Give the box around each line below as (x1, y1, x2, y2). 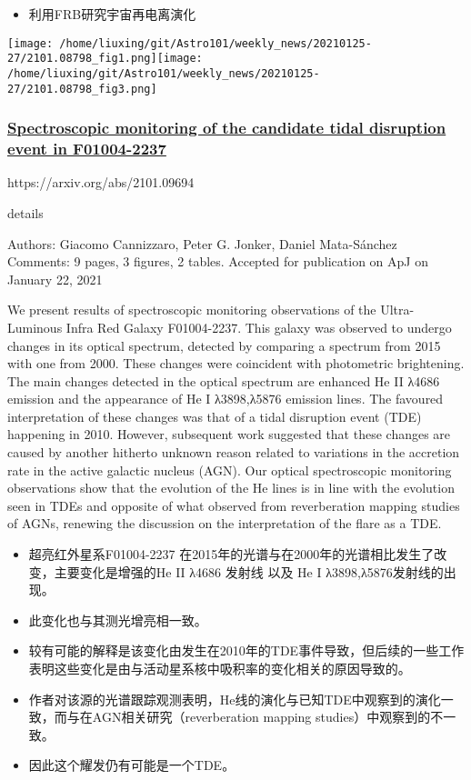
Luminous (7, 317, 63, 336)
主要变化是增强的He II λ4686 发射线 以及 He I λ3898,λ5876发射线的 (54, 562, 444, 581)
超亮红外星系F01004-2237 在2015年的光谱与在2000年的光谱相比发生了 (28, 545, 435, 564)
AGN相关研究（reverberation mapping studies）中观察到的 (92, 707, 431, 726)
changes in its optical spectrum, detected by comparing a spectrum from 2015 (7, 335, 441, 355)
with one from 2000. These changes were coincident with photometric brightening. (7, 354, 465, 373)
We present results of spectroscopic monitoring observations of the (7, 300, 376, 319)
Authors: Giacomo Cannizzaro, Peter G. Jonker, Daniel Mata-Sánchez (7, 234, 397, 253)
